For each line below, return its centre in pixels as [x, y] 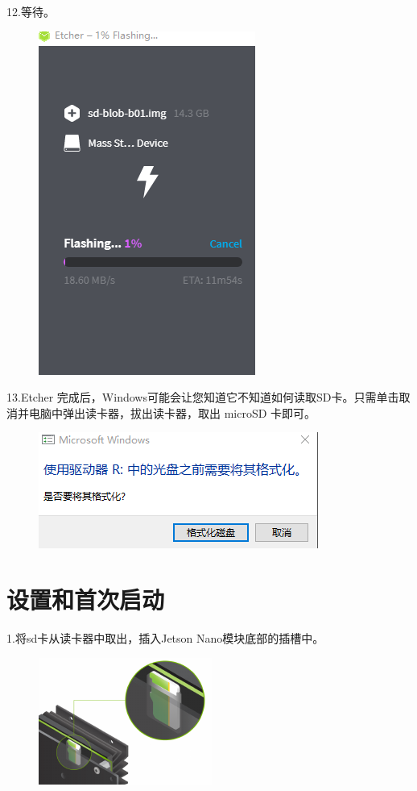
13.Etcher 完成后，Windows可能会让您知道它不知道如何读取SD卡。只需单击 [203, 397]
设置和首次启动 [86, 599]
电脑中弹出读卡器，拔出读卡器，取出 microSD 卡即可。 [172, 412]
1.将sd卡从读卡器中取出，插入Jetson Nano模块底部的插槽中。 [165, 638]
